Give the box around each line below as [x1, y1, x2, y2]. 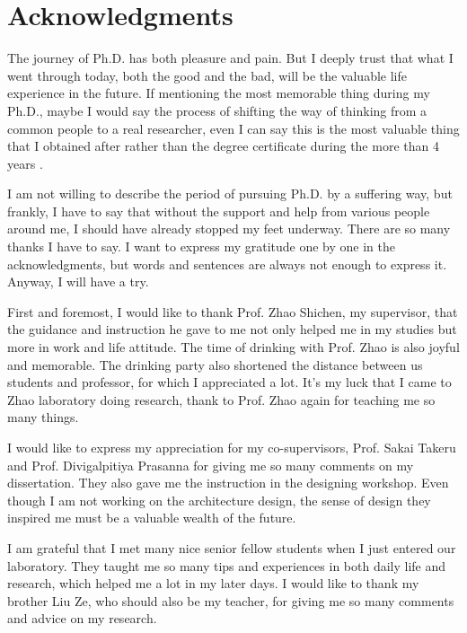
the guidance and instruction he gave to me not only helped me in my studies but [7, 320, 457, 338]
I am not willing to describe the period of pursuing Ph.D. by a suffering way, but [7, 184, 453, 203]
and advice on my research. [7, 609, 157, 628]
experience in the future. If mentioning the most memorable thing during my [7, 84, 430, 102]
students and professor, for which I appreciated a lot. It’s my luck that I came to [7, 373, 452, 391]
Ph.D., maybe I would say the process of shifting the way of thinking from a [7, 101, 427, 119]
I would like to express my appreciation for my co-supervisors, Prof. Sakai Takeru [7, 438, 456, 456]
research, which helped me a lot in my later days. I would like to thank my [7, 574, 419, 593]
